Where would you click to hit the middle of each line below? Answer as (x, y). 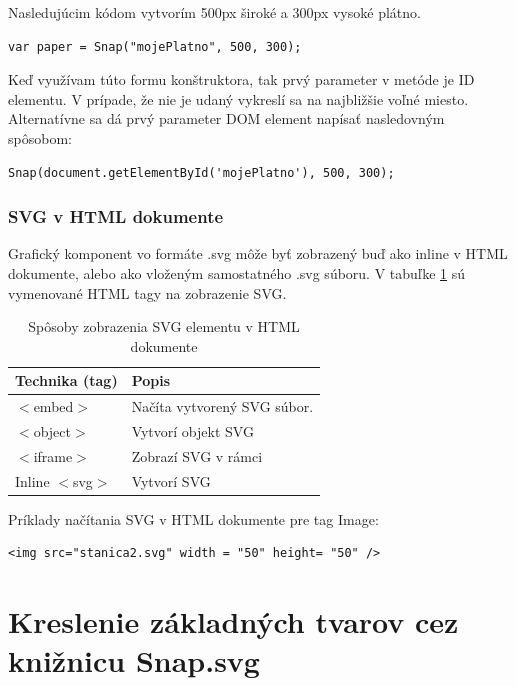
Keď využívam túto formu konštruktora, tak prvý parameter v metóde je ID (241, 79)
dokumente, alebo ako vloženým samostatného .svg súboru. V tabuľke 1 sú (236, 272)
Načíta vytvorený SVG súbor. (222, 406)
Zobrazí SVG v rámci (197, 455)
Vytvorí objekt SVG (192, 431)
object (52, 431)
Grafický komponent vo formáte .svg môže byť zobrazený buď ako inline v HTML (258, 253)
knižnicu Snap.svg (134, 660)
